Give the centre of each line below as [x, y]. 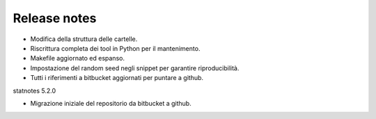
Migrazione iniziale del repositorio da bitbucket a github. [111, 103]
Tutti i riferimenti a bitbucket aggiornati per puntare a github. [117, 78]
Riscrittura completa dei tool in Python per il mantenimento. [115, 48]
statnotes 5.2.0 [34, 90]
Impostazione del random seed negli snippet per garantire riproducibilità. [135, 68]
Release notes [55, 18]
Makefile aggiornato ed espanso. [78, 58]
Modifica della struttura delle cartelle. [84, 39]
